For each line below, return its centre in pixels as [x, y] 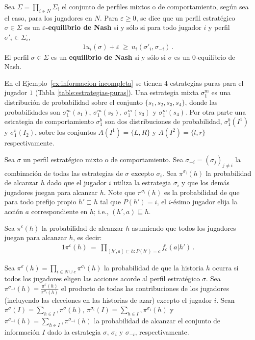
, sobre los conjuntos [65, 132]
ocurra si [226, 267]
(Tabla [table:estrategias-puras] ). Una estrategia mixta [117, 92]
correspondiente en [59, 211]
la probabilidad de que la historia [154, 267]
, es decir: [88, 237]
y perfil [219, 27]
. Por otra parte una [216, 111]
